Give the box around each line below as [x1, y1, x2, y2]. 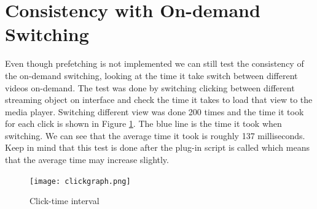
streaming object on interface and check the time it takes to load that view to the [5, 93, 313, 106]
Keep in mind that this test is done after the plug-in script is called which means [5, 141, 310, 154]
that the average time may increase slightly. [5, 153, 169, 166]
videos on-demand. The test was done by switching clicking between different [5, 81, 295, 94]
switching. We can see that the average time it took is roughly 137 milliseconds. [5, 129, 305, 142]
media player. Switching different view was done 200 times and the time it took [5, 105, 304, 118]
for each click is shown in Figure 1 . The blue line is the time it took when [5, 117, 282, 130]
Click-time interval [29, 194, 100, 207]
